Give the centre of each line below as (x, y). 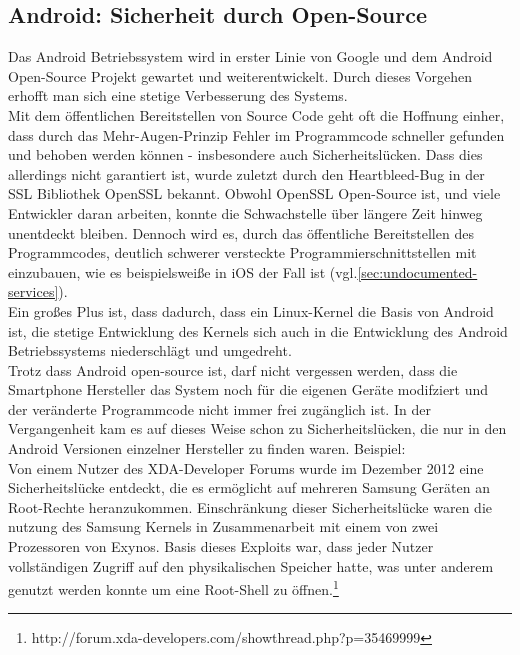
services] (33, 291)
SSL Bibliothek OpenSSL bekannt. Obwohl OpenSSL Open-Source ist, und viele (254, 193)
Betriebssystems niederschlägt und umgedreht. (150, 350)
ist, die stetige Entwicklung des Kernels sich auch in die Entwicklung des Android (258, 330)
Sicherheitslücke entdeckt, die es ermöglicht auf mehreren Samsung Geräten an (249, 487)
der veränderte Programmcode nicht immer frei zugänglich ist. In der (219, 408)
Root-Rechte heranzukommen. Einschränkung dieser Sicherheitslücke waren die (250, 506)
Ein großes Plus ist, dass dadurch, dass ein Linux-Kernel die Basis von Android (251, 310)
